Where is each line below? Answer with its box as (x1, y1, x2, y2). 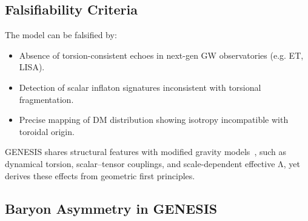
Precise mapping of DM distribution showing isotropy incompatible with (19, 113, 289, 126)
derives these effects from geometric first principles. (5, 169, 195, 182)
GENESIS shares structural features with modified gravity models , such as (5, 145, 287, 158)
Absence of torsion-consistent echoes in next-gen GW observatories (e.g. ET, (19, 48, 304, 61)
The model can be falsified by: (5, 28, 117, 41)
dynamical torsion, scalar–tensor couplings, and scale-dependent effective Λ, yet (5, 157, 300, 170)
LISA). (19, 61, 45, 73)
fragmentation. (19, 93, 74, 105)
